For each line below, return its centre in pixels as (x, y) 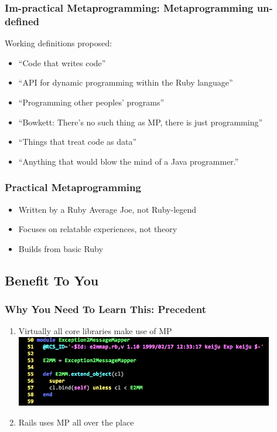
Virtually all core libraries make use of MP (95, 331)
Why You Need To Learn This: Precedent (105, 309)
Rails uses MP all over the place (76, 422)
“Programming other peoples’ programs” (91, 102)
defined (22, 21)
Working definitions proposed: (59, 43)
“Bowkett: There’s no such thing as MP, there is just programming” (141, 122)
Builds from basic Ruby (61, 248)
